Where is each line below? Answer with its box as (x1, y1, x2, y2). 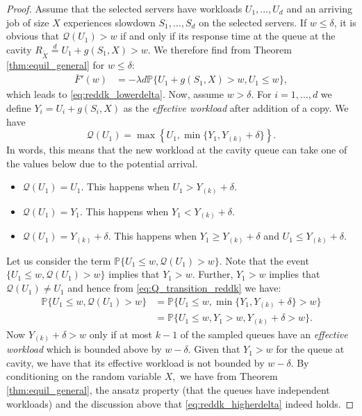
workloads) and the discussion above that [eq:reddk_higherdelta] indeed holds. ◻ (6, 396, 354, 410)
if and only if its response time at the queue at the (120, 28, 336, 43)
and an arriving (286, 1, 353, 15)
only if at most (89, 326, 153, 341)
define (6, 100, 31, 115)
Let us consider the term (6, 253, 111, 267)
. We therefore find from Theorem (147, 42, 292, 56)
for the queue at (276, 342, 345, 356)
